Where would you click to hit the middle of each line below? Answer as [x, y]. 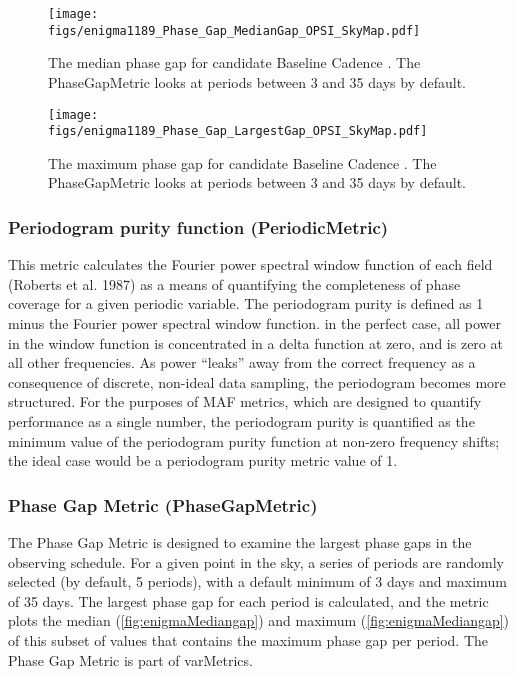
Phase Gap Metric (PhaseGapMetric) [163, 504]
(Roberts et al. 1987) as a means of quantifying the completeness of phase [234, 283]
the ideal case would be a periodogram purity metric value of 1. [203, 460]
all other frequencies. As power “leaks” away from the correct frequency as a [242, 362]
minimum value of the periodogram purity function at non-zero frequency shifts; [254, 440]
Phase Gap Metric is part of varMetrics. [130, 659]
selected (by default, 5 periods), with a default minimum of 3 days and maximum [257, 581]
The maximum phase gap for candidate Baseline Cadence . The [242, 162]
